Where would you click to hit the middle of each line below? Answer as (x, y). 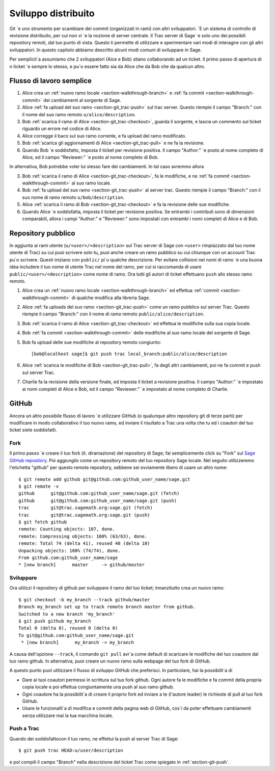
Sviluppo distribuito (52, 13)
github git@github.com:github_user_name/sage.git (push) (98, 500)
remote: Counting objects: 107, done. (67, 529)
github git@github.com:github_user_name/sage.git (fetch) (99, 494)
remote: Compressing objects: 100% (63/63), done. (83, 536)
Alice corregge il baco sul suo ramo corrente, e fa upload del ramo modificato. (104, 136)
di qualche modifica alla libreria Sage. (111, 298)
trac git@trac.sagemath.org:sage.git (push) (84, 515)
